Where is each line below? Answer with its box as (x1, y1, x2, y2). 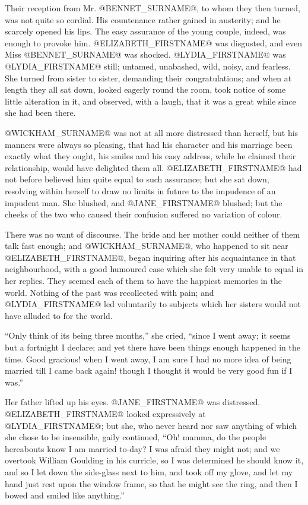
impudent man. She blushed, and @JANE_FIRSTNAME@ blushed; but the (5, 196, 282, 209)
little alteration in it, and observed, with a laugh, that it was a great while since (5, 94, 296, 107)
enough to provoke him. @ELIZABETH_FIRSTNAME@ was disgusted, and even (5, 36, 302, 49)
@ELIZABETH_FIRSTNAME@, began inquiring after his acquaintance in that (5, 251, 296, 263)
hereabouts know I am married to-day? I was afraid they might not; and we (5, 442, 280, 454)
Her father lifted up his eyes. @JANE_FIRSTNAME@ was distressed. (5, 396, 261, 408)
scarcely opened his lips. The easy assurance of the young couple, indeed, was (5, 25, 286, 37)
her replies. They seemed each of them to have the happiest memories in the (5, 274, 282, 287)
